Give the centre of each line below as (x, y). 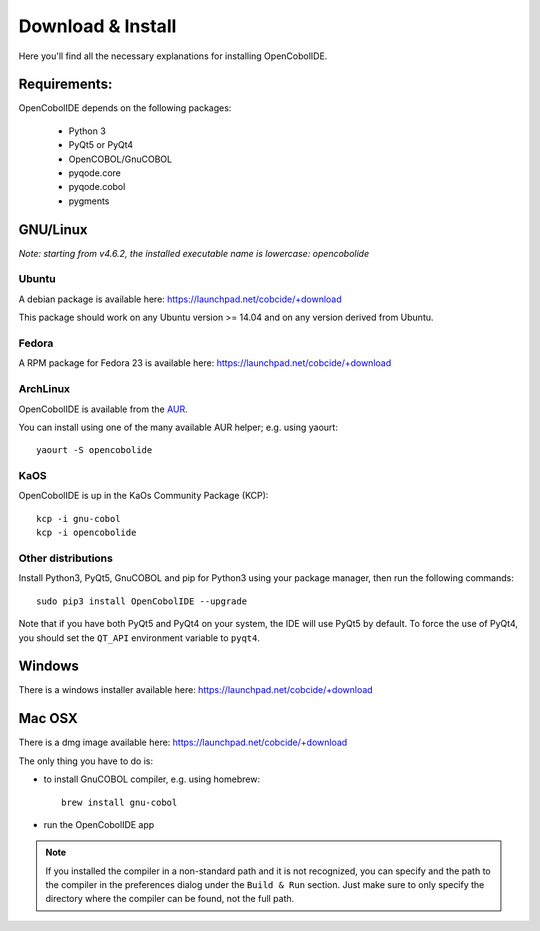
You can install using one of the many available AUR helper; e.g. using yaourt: (178, 427)
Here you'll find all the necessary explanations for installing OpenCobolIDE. (173, 56)
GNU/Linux (53, 229)
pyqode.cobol (97, 187)
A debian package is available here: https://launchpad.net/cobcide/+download (180, 299)
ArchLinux (44, 389)
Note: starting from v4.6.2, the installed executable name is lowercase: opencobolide (194, 253)
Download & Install (97, 26)
